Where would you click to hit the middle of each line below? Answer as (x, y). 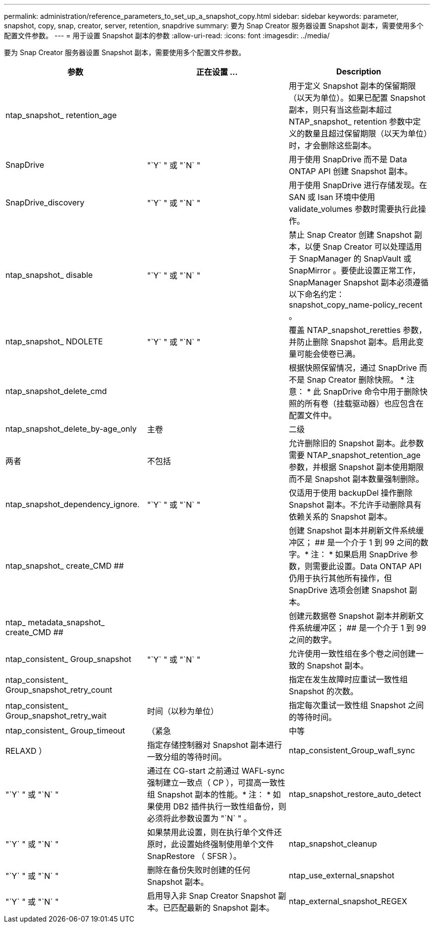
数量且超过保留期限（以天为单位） (366, 133)
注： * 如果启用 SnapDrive (359, 554)
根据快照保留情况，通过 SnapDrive (353, 368)
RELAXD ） (26, 751)
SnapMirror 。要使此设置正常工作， (354, 270)
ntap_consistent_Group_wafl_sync (352, 750)
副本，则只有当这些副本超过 (340, 110)
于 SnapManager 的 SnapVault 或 (350, 259)
